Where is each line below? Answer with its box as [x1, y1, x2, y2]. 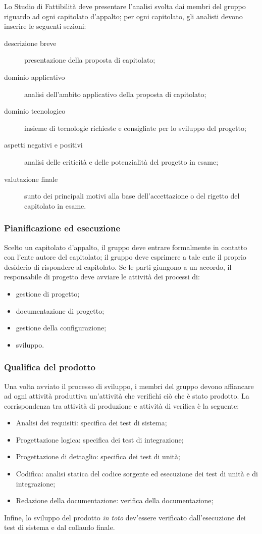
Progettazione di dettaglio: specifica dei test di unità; [16, 451, 180, 462]
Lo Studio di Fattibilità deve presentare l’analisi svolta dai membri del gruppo [4, 1, 246, 11]
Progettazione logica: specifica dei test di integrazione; [16, 434, 184, 445]
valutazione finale [4, 173, 58, 184]
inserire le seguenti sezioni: [4, 21, 86, 31]
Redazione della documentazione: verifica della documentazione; [16, 495, 214, 506]
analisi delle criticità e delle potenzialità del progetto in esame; [24, 156, 219, 167]
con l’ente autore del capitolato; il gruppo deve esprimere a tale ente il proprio [4, 252, 246, 262]
